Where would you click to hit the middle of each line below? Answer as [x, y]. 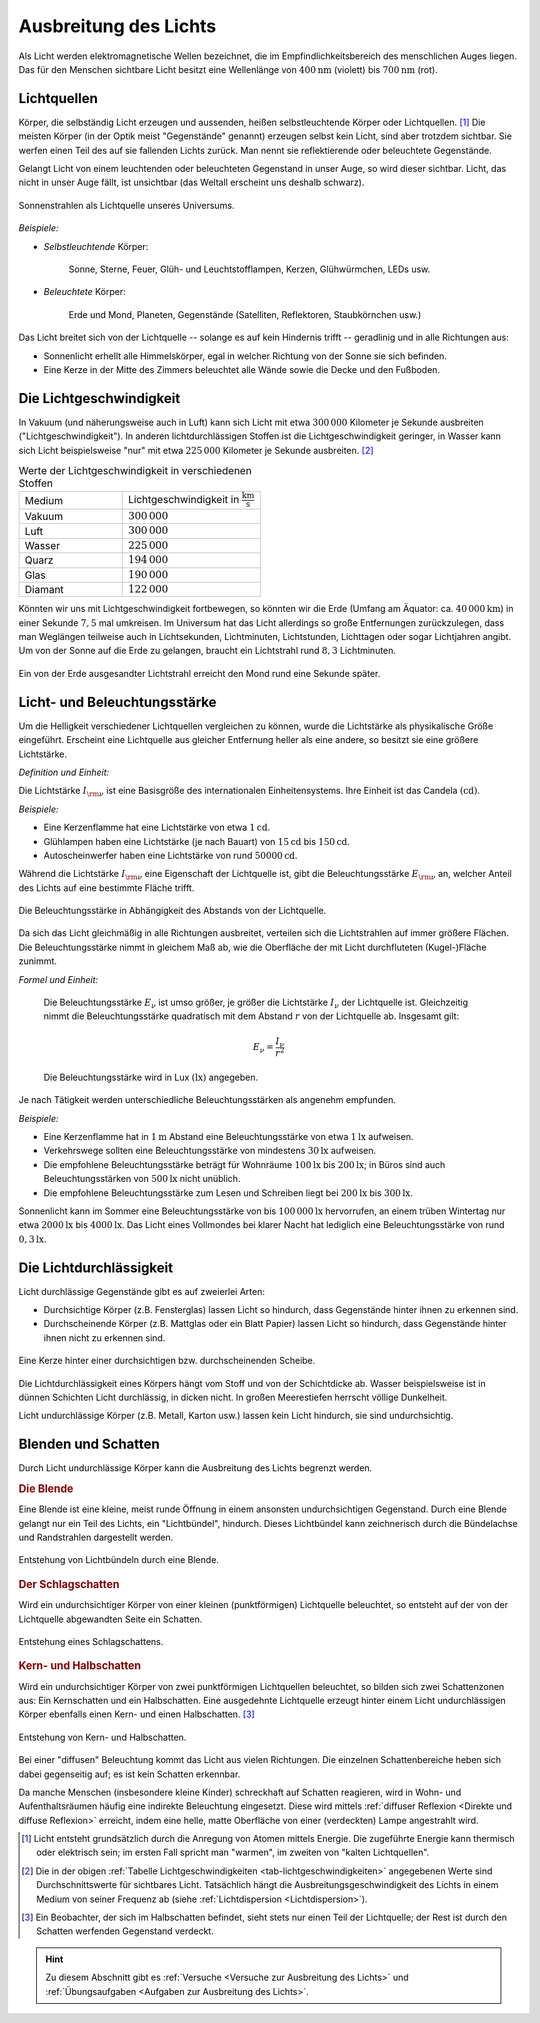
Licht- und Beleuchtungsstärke [117, 701]
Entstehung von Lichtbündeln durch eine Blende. [119, 1560]
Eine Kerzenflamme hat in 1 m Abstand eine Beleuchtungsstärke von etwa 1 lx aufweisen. [228, 1136]
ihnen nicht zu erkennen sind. [104, 1337]
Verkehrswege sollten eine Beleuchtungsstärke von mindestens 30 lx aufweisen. [210, 1151]
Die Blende [46, 1489]
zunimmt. [37, 961]
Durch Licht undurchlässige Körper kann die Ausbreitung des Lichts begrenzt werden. [195, 1468]
